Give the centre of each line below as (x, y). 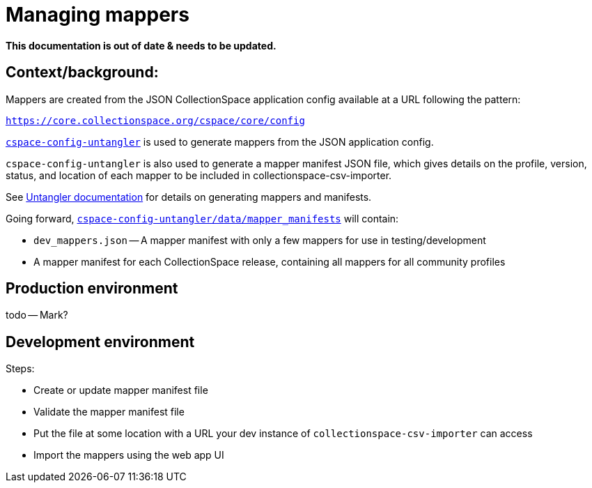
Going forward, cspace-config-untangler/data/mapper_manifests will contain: (202, 218)
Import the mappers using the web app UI (129, 455)
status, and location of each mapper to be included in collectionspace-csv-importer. (199, 175)
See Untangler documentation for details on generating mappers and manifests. (189, 197)
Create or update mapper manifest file (121, 390)
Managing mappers (98, 15)
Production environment (92, 289)
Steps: (20, 369)
